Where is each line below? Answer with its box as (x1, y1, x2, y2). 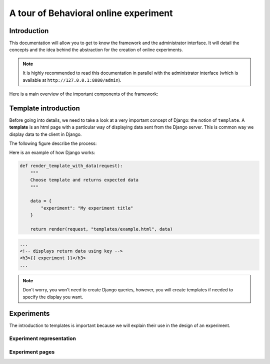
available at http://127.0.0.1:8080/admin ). (22, 77, 122, 83)
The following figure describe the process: (9, 140, 97, 146)
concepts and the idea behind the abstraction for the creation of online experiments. (9, 47, 183, 53)
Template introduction (9, 104, 80, 112)
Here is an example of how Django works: (9, 149, 95, 155)
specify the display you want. (22, 294, 83, 300)
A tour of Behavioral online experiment (9, 8, 173, 19)
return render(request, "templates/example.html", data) (30, 226, 173, 232)
